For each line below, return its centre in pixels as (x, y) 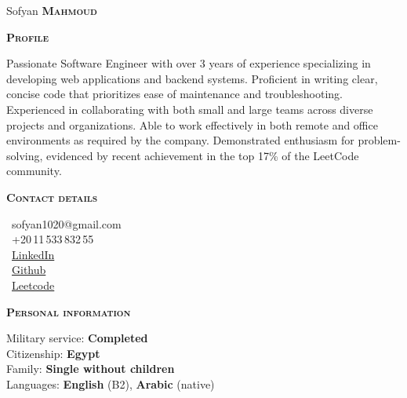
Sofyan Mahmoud (52, 10)
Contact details (52, 197)
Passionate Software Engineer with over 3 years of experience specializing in (189, 63)
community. (34, 171)
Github (29, 270)
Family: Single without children (91, 369)
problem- (379, 140)
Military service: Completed (77, 338)
